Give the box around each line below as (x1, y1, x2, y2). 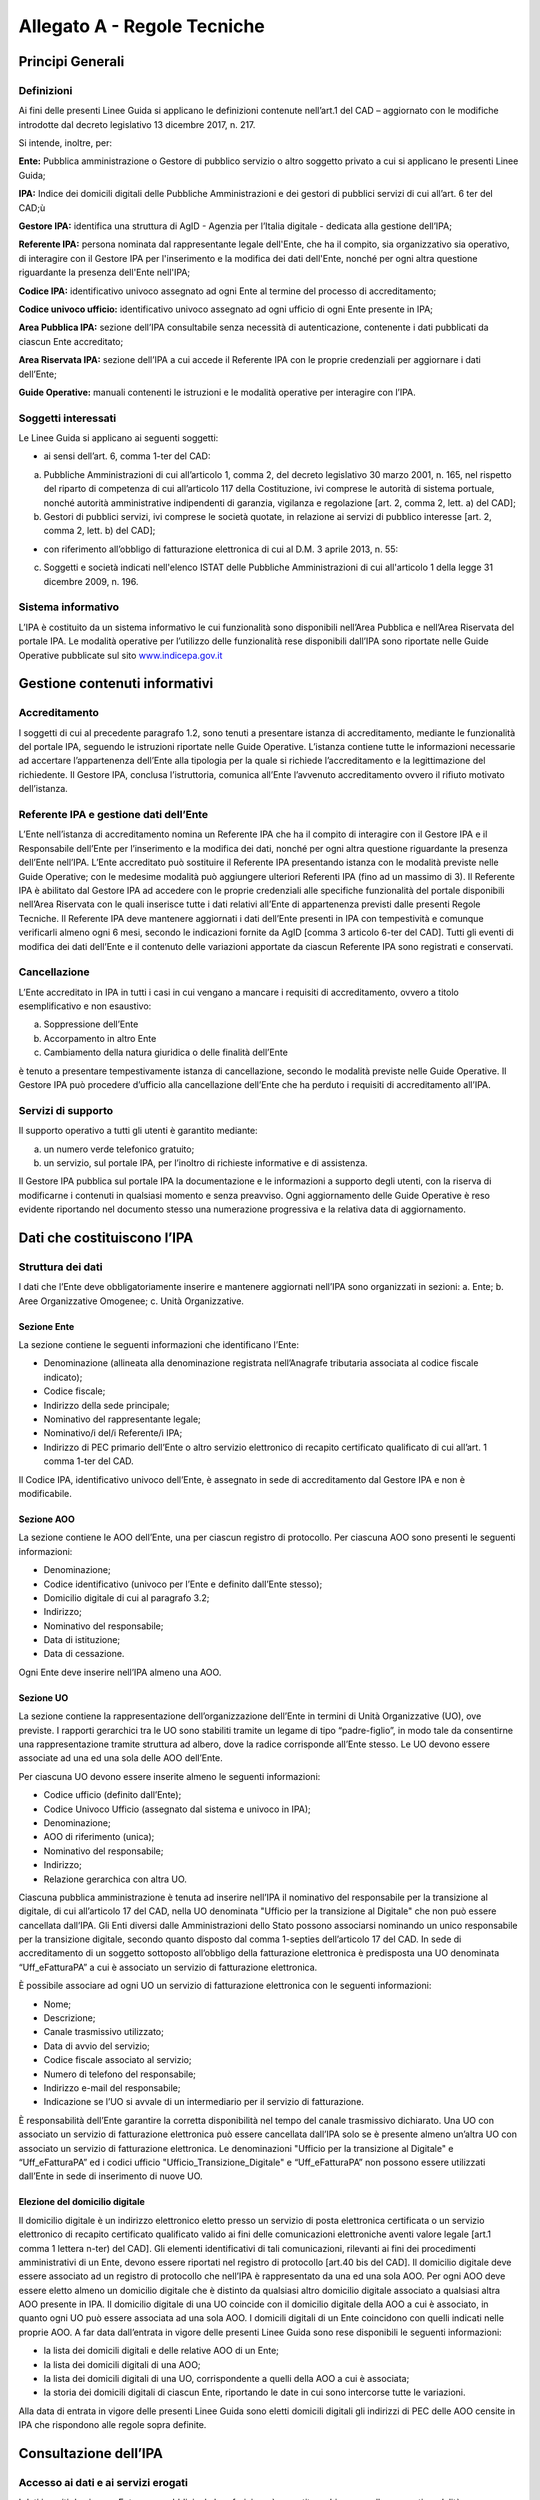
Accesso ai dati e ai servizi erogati (18, 2475, 189, 2489)
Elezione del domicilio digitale (18, 2196, 145, 2208)
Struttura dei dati (18, 1260, 103, 1274)
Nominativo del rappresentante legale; (43, 1413, 202, 1425)
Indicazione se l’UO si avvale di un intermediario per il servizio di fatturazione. (43, 2096, 365, 2108)
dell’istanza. (18, 783, 69, 795)
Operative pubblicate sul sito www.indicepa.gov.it (18, 649, 223, 661)
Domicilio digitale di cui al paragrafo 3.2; (43, 1591, 210, 1604)
